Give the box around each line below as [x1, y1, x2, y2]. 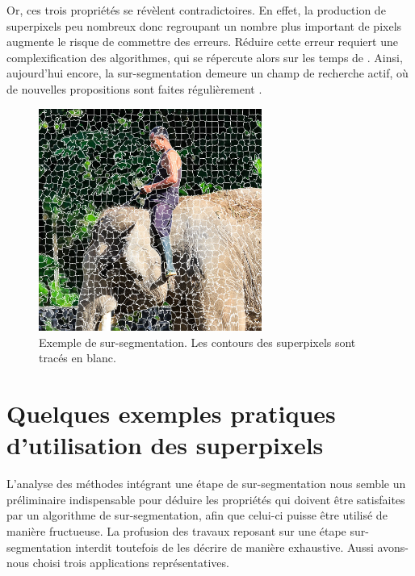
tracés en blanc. [39, 349, 116, 366]
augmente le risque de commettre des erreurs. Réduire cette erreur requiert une [6, 33, 398, 50]
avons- [377, 538, 409, 555]
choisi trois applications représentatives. [32, 554, 229, 571]
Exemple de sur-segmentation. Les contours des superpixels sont [39, 333, 356, 350]
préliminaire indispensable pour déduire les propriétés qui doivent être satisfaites [6, 490, 405, 507]
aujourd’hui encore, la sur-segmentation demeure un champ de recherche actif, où [6, 65, 409, 81]
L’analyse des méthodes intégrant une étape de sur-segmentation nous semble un [6, 475, 406, 492]
